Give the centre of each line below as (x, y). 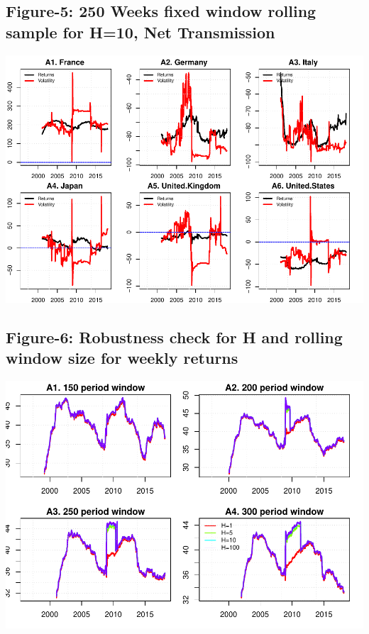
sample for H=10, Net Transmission (141, 32)
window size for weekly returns (122, 357)
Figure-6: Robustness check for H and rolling (174, 337)
